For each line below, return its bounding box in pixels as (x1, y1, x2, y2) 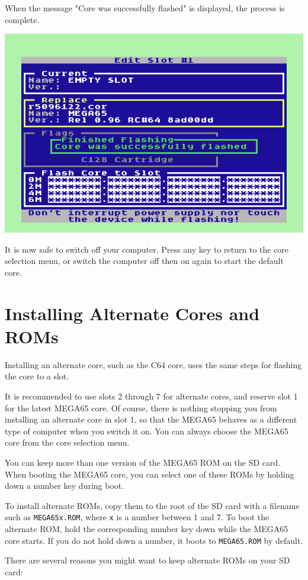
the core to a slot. (5, 370, 69, 382)
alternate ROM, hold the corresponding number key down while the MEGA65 (5, 523, 288, 535)
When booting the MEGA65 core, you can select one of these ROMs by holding (5, 468, 294, 480)
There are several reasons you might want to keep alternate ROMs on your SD (5, 554, 290, 566)
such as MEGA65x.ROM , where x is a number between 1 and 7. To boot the (5, 511, 269, 523)
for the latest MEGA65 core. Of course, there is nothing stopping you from (5, 401, 277, 414)
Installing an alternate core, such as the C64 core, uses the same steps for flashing (5, 358, 302, 370)
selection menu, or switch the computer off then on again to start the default (5, 254, 284, 267)
